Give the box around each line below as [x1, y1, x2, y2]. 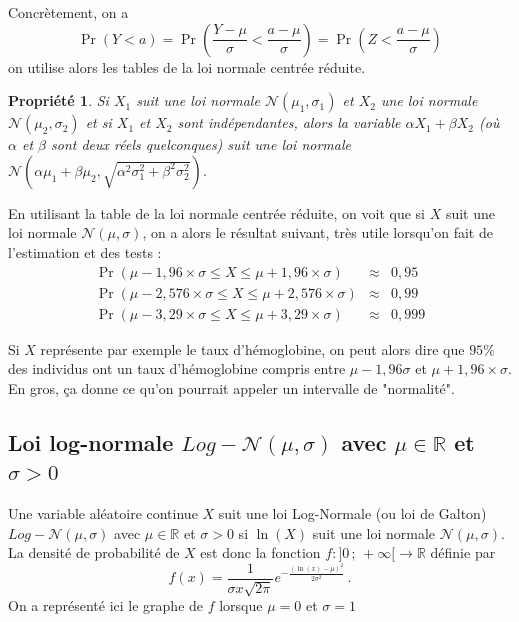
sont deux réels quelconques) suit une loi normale [51, 134, 351, 155]
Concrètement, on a [8, 2, 129, 22]
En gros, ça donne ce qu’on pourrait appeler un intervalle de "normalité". [8, 377, 455, 398]
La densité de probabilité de [8, 542, 180, 563]
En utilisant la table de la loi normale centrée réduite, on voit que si [8, 202, 425, 223]
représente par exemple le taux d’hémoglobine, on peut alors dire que [40, 338, 465, 359]
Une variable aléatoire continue [8, 503, 198, 524]
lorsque [219, 595, 263, 616]
